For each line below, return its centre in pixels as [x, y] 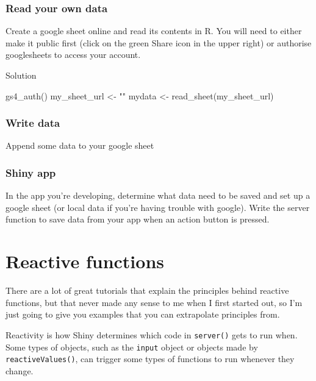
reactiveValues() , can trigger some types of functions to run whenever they [150, 359]
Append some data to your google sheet [80, 145]
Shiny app [31, 172]
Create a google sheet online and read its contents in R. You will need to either [154, 31]
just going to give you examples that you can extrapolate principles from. [143, 314]
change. [20, 370]
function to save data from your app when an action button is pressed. [138, 219]
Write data [33, 123]
